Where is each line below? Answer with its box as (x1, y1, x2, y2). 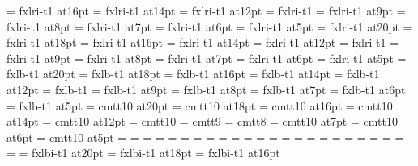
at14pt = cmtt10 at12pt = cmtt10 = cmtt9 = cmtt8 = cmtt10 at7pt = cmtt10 (6, 113, 398, 130)
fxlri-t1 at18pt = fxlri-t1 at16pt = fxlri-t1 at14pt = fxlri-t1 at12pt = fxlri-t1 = (6, 34, 399, 51)
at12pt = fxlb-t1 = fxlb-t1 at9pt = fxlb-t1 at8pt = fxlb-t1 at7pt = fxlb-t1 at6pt (6, 81, 406, 98)
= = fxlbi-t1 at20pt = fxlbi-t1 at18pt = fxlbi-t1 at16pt (6, 144, 280, 161)
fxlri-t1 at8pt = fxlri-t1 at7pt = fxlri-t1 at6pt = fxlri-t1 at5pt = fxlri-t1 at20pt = (6, 18, 412, 35)
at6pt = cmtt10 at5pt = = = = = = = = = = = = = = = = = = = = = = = (6, 128, 404, 145)
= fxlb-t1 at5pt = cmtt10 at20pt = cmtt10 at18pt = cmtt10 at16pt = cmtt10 (6, 97, 393, 114)
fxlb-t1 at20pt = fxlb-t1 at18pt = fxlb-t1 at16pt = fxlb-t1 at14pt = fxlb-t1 (6, 65, 380, 82)
